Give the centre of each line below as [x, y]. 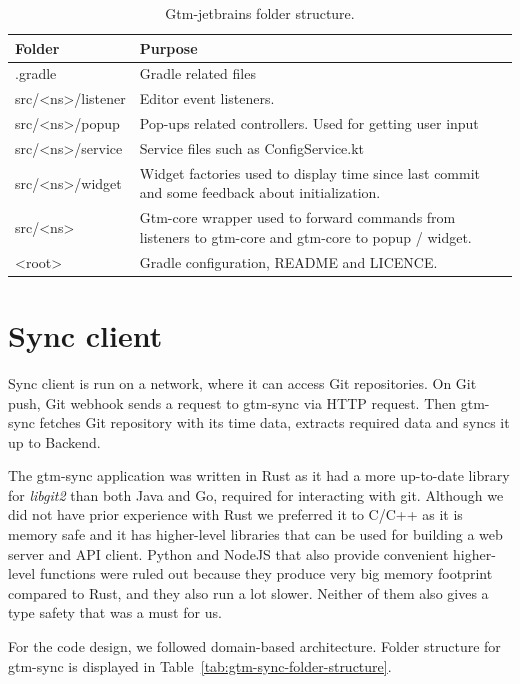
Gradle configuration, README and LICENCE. [288, 261]
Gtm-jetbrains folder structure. [260, 13]
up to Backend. [54, 441]
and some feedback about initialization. [260, 192]
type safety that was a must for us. [115, 612]
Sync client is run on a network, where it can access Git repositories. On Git [242, 382]
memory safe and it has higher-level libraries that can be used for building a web [255, 534]
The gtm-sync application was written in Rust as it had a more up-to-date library [259, 475]
